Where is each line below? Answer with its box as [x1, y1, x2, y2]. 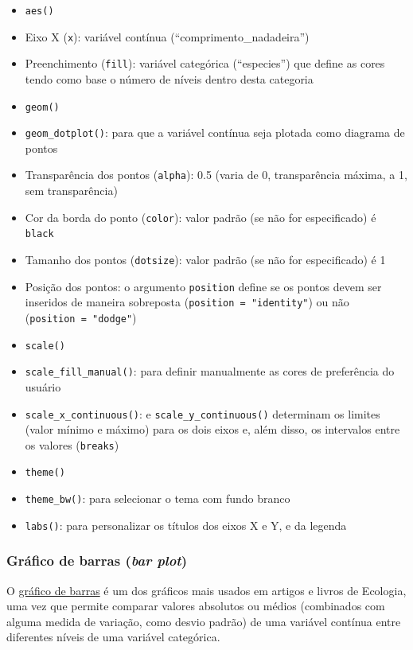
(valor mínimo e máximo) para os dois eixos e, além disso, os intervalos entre [25, 421, 400, 438]
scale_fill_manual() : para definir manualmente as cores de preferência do [25, 363, 395, 379]
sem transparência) [25, 182, 118, 199]
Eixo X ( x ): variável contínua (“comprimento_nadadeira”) [25, 28, 310, 45]
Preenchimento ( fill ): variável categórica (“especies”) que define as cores [25, 55, 385, 72]
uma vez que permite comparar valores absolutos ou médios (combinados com [6, 597, 385, 614]
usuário [25, 378, 61, 395]
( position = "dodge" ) [25, 309, 137, 325]
